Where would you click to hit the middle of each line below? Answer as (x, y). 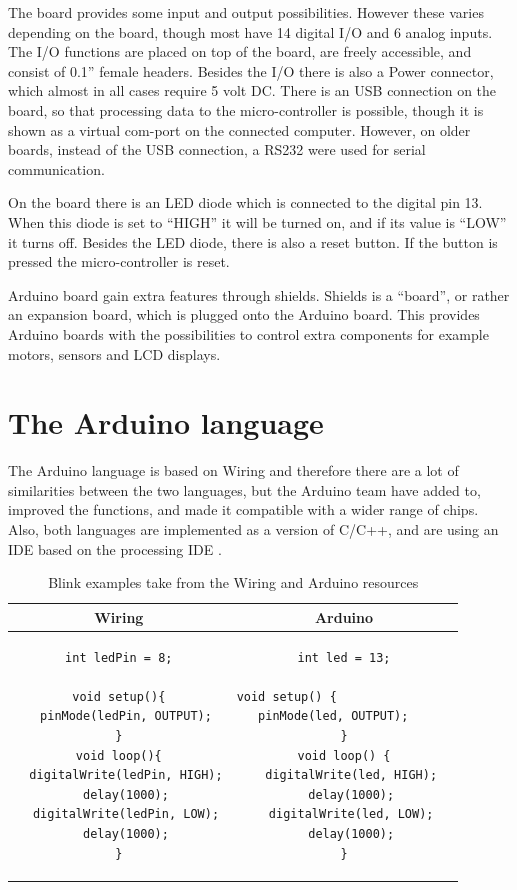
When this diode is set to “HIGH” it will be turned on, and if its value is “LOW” (257, 221)
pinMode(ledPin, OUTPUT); (126, 716)
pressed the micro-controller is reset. (119, 261)
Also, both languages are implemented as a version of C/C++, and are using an (253, 529)
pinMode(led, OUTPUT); (333, 716)
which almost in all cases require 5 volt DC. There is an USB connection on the (252, 90)
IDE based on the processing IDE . (115, 548)
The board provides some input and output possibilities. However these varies (246, 12)
